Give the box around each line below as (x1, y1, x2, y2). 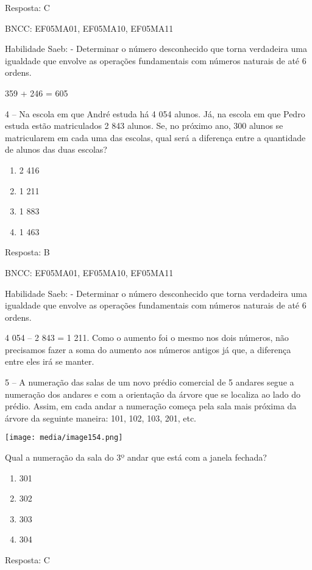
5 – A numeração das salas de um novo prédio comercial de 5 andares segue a (5, 376, 294, 389)
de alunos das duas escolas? (5, 143, 107, 156)
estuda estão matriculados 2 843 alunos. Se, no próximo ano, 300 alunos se (5, 119, 283, 132)
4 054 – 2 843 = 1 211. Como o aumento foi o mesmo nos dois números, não (5, 331, 289, 344)
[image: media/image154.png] (5, 433, 123, 442)
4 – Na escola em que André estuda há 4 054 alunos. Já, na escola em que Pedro (5, 107, 305, 120)
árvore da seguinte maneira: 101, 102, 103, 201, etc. (5, 411, 197, 424)
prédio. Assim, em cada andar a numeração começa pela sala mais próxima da (5, 400, 297, 412)
